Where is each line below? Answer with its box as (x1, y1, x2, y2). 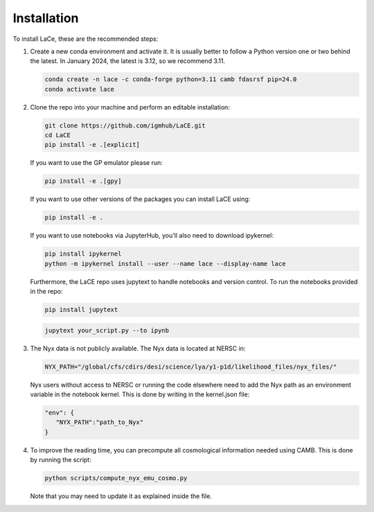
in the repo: (30, 288, 63, 296)
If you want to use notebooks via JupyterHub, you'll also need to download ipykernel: (30, 231, 274, 240)
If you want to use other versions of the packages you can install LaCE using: (30, 195, 251, 204)
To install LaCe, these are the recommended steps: (12, 35, 159, 43)
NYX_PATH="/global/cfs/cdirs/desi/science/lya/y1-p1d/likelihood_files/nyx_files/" (44, 362, 337, 371)
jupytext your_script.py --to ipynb (44, 326, 170, 334)
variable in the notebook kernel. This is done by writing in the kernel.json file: (30, 390, 250, 398)
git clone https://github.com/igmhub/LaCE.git (44, 121, 206, 130)
